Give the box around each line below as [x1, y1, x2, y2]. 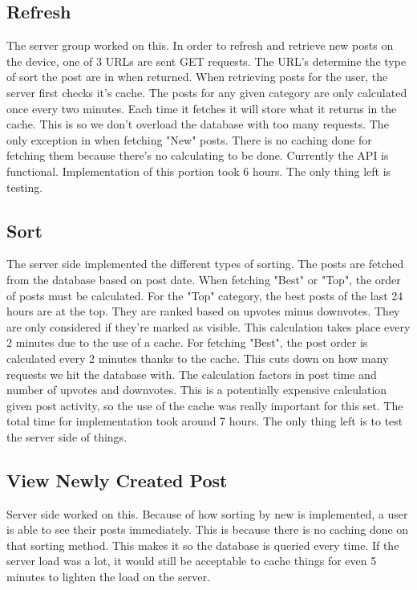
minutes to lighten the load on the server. [6, 568, 210, 585]
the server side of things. [6, 428, 128, 445]
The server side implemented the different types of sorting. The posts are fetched [6, 255, 404, 272]
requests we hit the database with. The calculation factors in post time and [6, 365, 377, 382]
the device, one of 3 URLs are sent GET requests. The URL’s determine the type [6, 52, 407, 69]
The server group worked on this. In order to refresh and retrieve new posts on [6, 37, 394, 54]
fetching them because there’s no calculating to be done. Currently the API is [6, 147, 389, 164]
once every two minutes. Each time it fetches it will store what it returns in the [6, 100, 397, 116]
